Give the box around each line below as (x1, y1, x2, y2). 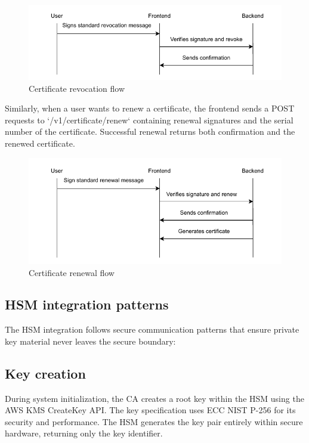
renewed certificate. (5, 137, 75, 150)
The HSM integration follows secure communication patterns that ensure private (5, 323, 299, 336)
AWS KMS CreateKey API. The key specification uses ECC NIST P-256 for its (5, 404, 296, 416)
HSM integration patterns (5, 295, 169, 314)
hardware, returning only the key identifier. (5, 427, 163, 439)
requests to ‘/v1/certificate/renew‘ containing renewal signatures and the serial (5, 113, 293, 126)
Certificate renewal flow (29, 266, 115, 278)
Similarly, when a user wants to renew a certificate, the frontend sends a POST (5, 102, 295, 114)
